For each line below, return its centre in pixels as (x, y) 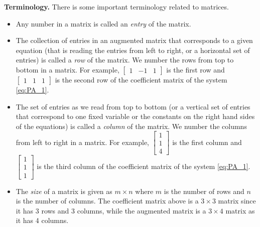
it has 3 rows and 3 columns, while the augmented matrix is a (111, 210)
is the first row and (196, 69)
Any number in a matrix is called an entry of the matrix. (103, 23)
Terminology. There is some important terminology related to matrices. (116, 6)
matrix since (237, 201)
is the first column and (207, 142)
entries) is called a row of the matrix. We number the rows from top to (125, 60)
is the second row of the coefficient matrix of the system (141, 79)
